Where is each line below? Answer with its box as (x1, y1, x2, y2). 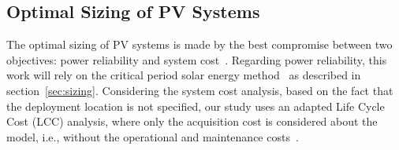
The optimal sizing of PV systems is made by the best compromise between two (6, 36, 393, 53)
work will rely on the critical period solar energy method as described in (6, 67, 361, 83)
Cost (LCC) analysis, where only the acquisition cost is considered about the (6, 113, 378, 130)
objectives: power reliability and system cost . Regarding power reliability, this (6, 51, 387, 68)
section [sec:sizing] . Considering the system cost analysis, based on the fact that (6, 82, 393, 98)
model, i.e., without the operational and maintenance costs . (6, 128, 299, 145)
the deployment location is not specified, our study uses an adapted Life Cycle (6, 97, 385, 114)
